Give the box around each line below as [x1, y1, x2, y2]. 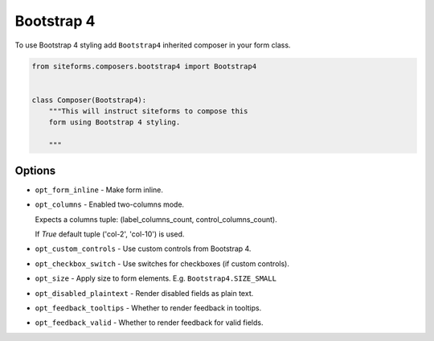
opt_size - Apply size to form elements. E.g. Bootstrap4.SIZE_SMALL [35, 273, 277, 283]
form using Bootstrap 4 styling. [48, 117, 181, 127]
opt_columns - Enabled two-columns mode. [35, 199, 185, 209]
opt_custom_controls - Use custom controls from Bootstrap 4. [35, 244, 252, 253]
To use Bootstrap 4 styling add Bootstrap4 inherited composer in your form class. [14, 40, 291, 50]
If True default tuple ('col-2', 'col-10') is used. [35, 229, 185, 239]
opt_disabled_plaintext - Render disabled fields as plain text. [35, 288, 254, 298]
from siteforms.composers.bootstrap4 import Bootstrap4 [31, 61, 257, 71]
